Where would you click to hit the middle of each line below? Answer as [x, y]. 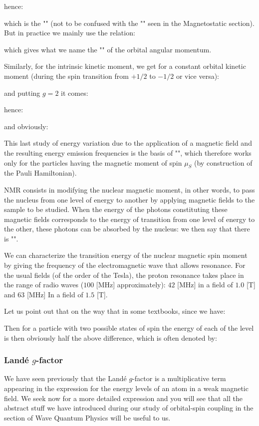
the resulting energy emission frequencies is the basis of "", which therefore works [128, 152]
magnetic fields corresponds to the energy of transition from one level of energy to [129, 219]
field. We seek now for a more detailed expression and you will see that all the [123, 398]
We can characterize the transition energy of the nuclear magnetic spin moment [126, 255]
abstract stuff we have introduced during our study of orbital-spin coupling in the [129, 408]
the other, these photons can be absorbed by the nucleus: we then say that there [127, 229]
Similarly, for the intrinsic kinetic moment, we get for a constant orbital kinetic [125, 66]
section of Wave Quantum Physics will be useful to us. [87, 417]
